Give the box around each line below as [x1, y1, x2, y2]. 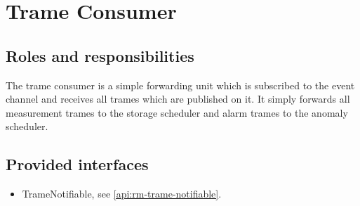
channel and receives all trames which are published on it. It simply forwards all [6, 91, 350, 106]
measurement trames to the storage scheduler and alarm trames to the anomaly [6, 105, 348, 120]
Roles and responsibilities [6, 44, 194, 66]
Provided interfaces [6, 153, 149, 175]
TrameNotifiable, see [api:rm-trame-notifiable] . [22, 186, 222, 201]
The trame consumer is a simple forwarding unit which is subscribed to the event [6, 77, 355, 92]
